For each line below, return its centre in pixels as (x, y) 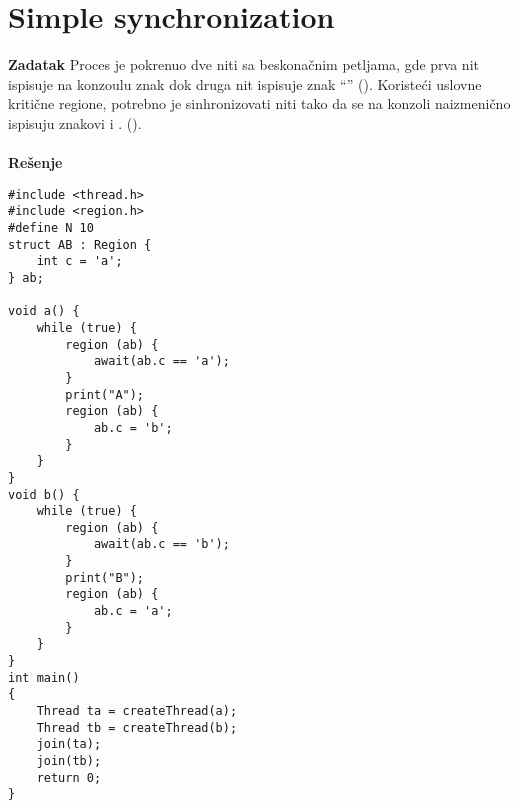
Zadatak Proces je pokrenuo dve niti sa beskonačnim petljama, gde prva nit (243, 64)
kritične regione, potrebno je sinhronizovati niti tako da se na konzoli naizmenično (259, 103)
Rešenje (35, 162)
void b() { (44, 494)
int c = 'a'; (79, 261)
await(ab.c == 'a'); (161, 361)
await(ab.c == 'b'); (161, 544)
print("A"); (105, 394)
